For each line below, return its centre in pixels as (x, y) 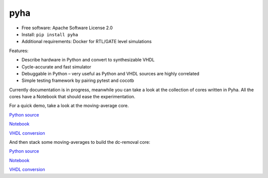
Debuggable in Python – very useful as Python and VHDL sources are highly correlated (110, 73)
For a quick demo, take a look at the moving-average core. (69, 106)
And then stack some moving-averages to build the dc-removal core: (80, 142)
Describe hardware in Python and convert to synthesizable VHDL (88, 60)
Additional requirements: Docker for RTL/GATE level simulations (87, 42)
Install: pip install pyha (50, 34)
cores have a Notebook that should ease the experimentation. (72, 97)
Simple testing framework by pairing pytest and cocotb (78, 81)
